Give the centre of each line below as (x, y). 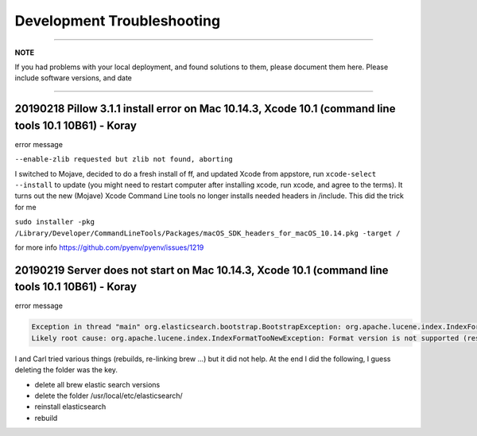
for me (25, 207)
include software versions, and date (74, 78)
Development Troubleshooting (118, 21)
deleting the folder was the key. (66, 370)
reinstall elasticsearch (70, 407)
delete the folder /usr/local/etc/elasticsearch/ (109, 395)
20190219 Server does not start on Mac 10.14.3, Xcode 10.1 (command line (202, 270)
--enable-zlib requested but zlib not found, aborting (124, 160)
